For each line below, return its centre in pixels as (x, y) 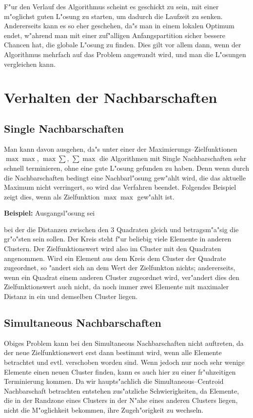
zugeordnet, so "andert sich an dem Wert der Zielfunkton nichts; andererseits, (120, 268)
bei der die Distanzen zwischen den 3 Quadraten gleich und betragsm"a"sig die (121, 229)
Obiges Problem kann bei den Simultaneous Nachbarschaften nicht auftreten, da (124, 343)
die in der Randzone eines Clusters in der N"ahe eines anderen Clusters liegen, (121, 400)
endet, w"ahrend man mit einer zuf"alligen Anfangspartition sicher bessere (115, 35)
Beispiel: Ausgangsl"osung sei (49, 213)
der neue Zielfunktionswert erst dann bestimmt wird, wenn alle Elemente (113, 352)
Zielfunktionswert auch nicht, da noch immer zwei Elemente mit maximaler (117, 287)
